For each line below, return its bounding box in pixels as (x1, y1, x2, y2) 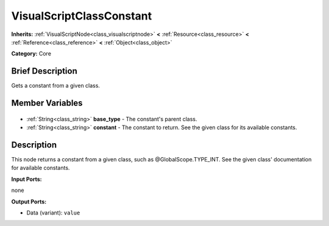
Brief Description (11, 66, 77, 76)
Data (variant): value (26, 209, 80, 216)
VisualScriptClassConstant (11, 9, 152, 23)
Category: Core (11, 50, 52, 57)
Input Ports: (11, 175, 42, 183)
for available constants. (11, 164, 70, 172)
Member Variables (11, 98, 83, 108)
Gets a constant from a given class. (11, 82, 101, 90)
